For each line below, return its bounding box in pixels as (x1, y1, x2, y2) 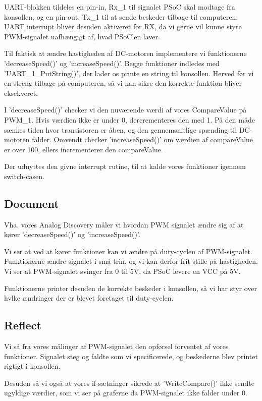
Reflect (4, 317, 41, 333)
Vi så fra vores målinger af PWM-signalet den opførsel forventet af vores (4, 341, 229, 352)
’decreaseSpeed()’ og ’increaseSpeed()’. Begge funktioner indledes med (4, 58, 220, 68)
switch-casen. (4, 170, 44, 181)
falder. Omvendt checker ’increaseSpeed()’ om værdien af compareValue (32, 134, 253, 145)
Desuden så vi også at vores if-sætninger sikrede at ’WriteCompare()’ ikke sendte (4, 377, 254, 388)
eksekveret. (4, 87, 38, 98)
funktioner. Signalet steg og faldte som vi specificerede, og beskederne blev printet (4, 351, 258, 361)
